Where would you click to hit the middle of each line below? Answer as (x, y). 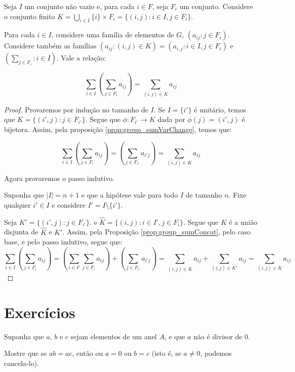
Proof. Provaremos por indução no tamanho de (76, 109)
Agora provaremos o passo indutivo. (59, 178)
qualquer (17, 205)
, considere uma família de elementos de (113, 35)
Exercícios (40, 312)
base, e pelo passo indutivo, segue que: (63, 242)
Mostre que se (25, 353)
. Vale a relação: (81, 58)
